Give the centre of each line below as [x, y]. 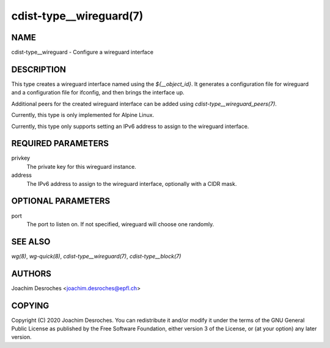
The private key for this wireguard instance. [82, 166]
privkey [21, 158]
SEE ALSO [31, 242]
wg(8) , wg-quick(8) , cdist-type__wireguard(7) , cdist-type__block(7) [96, 256]
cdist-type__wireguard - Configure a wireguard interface [82, 52]
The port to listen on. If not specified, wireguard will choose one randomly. [120, 224]
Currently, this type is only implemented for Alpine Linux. [83, 115]
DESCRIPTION [39, 69]
